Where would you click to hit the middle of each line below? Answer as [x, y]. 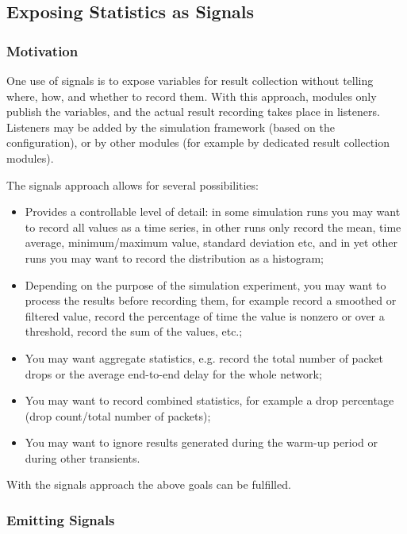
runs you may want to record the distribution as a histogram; [174, 257]
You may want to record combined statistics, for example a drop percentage [209, 400]
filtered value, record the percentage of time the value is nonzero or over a [205, 315]
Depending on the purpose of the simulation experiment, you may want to [205, 284]
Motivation [42, 50]
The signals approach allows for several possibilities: [132, 184]
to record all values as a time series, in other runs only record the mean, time [213, 227]
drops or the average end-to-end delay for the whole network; [173, 373]
